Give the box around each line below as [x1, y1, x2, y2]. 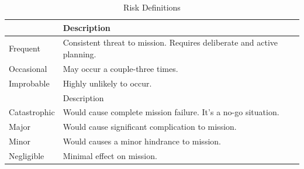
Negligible [9, 149, 44, 161]
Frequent [9, 42, 40, 54]
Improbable [9, 77, 50, 89]
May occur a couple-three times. [63, 62, 178, 74]
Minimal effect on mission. [63, 149, 157, 161]
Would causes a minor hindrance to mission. [63, 135, 221, 147]
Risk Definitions [123, 1, 181, 13]
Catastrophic [9, 106, 55, 118]
